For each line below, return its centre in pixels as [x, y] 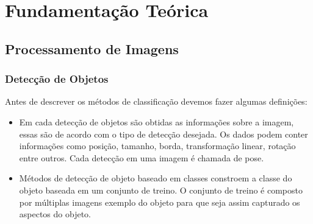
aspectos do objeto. [55, 214]
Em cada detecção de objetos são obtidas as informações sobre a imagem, [156, 121]
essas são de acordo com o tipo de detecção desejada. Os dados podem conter [164, 134]
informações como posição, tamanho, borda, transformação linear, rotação [157, 146]
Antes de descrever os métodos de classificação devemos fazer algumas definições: [156, 101]
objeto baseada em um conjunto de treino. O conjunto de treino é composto [161, 190]
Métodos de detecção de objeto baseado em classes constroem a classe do [156, 178]
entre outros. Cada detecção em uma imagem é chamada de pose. [142, 157]
